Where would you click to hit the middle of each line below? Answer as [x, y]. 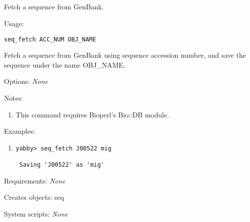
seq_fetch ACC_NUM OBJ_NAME [50, 39]
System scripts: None [36, 213]
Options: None [26, 81]
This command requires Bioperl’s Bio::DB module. [92, 114]
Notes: [14, 98]
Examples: [20, 131]
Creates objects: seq [34, 197]
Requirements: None [35, 180]
